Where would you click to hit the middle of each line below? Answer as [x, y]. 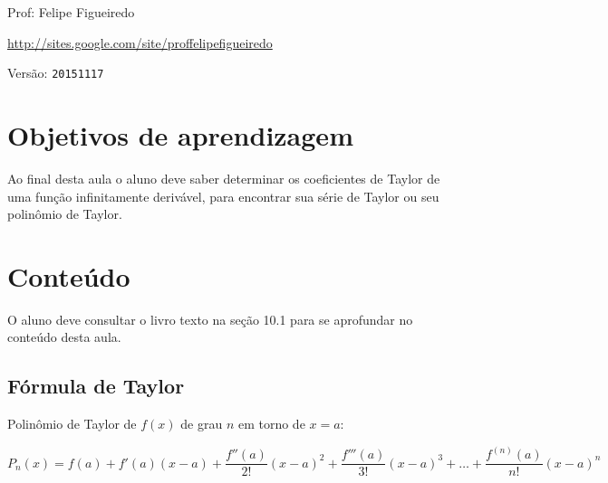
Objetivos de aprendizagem [180, 135]
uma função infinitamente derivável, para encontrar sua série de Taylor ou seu [223, 196]
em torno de [271, 424]
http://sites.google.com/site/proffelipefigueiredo [140, 42]
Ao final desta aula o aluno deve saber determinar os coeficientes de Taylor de [224, 178]
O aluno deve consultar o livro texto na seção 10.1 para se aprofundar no [210, 319]
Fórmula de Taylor [96, 386]
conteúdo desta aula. [64, 337]
